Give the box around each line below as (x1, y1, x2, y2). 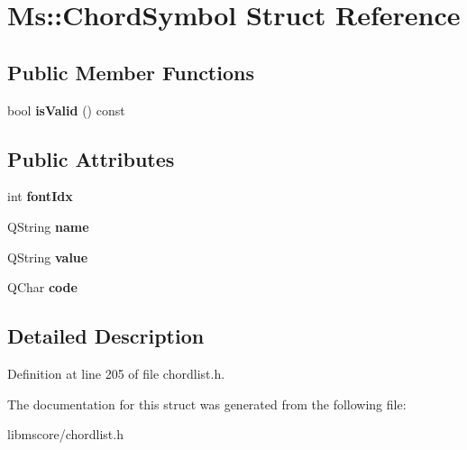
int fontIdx (7, 187, 73, 206)
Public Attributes (7, 144, 175, 172)
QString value (7, 247, 88, 266)
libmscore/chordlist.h (7, 425, 124, 444)
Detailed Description (7, 322, 205, 350)
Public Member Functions (7, 58, 254, 86)
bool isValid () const (7, 100, 125, 119)
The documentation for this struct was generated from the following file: (7, 394, 407, 413)
